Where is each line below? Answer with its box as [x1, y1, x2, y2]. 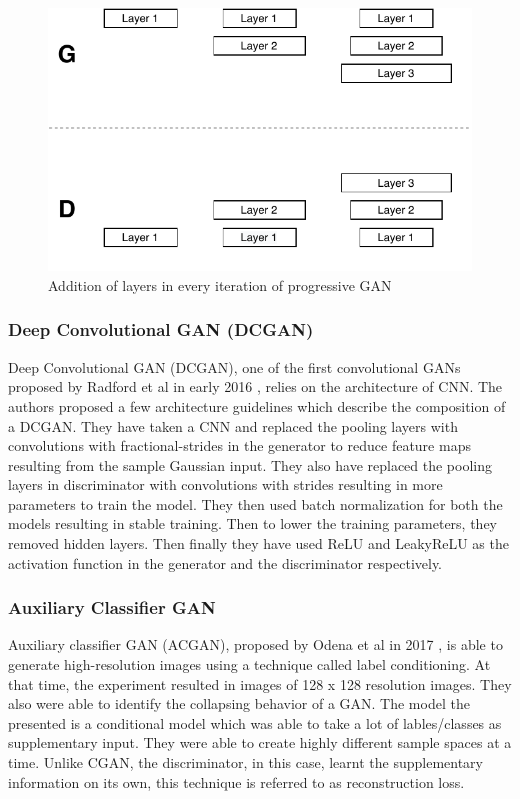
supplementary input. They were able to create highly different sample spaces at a [8, 732, 512, 753]
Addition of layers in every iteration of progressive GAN [48, 274, 392, 295]
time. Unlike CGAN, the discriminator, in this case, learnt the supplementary [8, 752, 484, 773]
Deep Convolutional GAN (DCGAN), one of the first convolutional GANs [8, 356, 461, 377]
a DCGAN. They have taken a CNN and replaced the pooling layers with [8, 415, 458, 436]
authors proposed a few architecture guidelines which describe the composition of [8, 395, 506, 416]
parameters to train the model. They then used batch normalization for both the [8, 493, 503, 514]
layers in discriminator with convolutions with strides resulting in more [8, 474, 443, 495]
